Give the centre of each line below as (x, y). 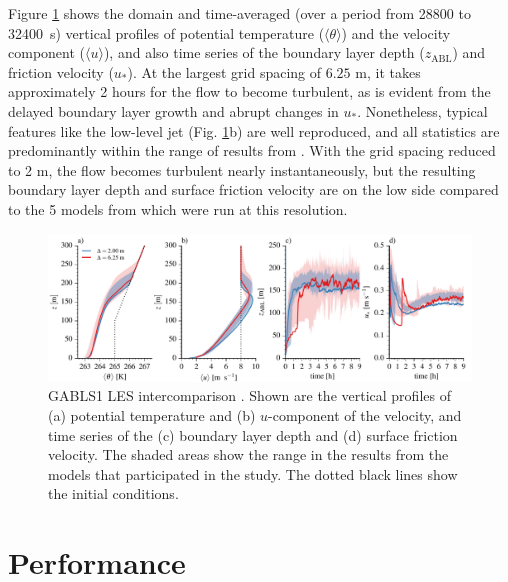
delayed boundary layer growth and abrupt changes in (173, 110)
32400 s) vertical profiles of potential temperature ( (166, 32)
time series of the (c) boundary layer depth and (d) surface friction (253, 434)
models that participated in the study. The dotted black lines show (253, 473)
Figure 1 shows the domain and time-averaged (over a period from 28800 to (239, 13)
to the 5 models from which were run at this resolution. (178, 208)
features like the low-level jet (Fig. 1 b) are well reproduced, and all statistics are (254, 130)
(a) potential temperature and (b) (152, 414)
